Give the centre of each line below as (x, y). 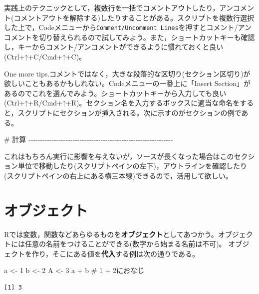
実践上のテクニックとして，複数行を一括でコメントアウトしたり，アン (119, 7)
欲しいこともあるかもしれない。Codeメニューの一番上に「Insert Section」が (128, 83)
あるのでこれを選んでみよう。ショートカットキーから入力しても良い (115, 93)
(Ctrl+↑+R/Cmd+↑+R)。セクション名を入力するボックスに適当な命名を (122, 103)
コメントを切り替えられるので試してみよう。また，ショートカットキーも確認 (129, 37)
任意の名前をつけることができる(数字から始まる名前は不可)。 (125, 244)
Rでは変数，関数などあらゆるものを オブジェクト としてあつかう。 (111, 234)
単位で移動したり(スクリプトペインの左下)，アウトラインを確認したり (132, 166)
